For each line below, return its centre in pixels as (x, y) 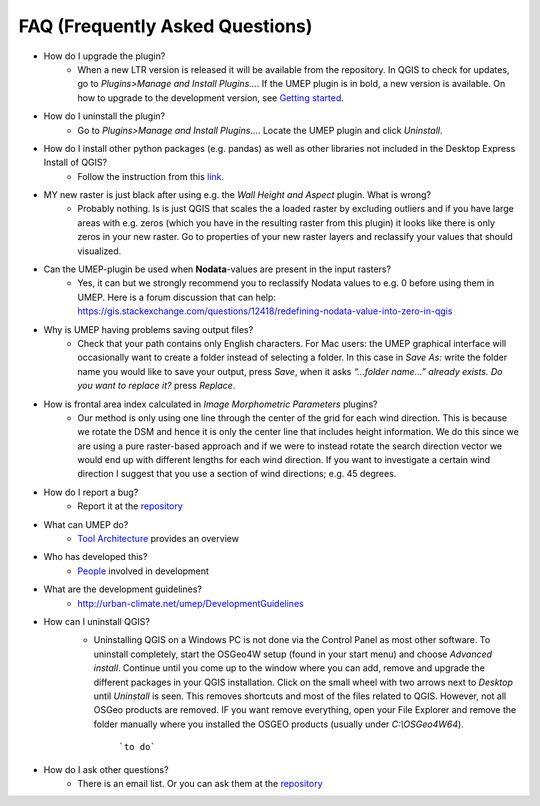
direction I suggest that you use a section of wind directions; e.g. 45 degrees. (237, 474)
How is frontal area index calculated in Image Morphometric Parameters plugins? (210, 404)
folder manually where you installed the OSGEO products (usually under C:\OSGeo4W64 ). (278, 724)
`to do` (137, 747)
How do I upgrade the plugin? (104, 56)
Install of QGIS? (75, 162)
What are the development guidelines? (122, 589)
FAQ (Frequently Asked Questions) (165, 26)
